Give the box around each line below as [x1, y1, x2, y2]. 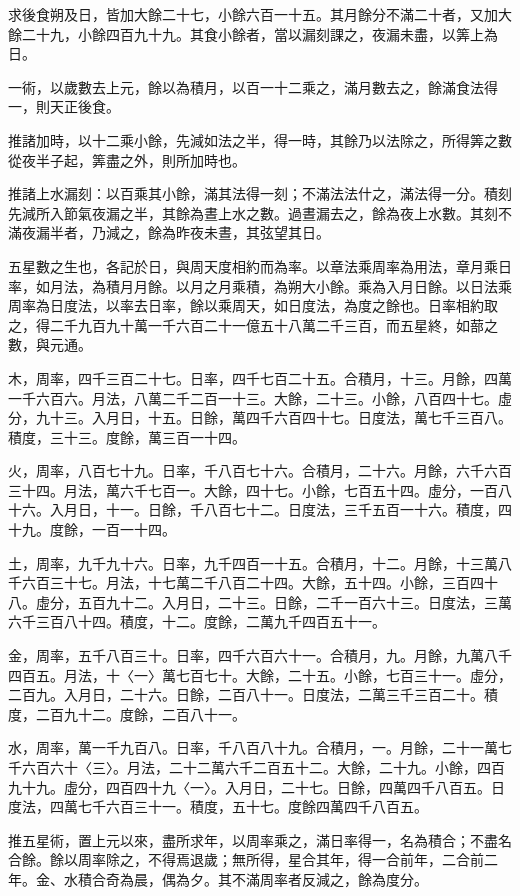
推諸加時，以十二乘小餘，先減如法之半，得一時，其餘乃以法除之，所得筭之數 [8, 129, 512, 150]
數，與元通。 [8, 334, 92, 355]
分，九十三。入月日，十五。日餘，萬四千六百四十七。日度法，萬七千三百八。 [8, 407, 512, 428]
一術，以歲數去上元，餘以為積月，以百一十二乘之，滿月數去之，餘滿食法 [8, 76, 484, 97]
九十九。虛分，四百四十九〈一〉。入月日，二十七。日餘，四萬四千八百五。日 [8, 776, 505, 797]
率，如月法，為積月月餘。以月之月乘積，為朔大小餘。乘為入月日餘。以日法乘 [8, 275, 512, 296]
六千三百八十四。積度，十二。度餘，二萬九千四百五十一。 [8, 611, 386, 632]
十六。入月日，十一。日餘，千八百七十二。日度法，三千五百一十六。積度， [8, 499, 498, 520]
